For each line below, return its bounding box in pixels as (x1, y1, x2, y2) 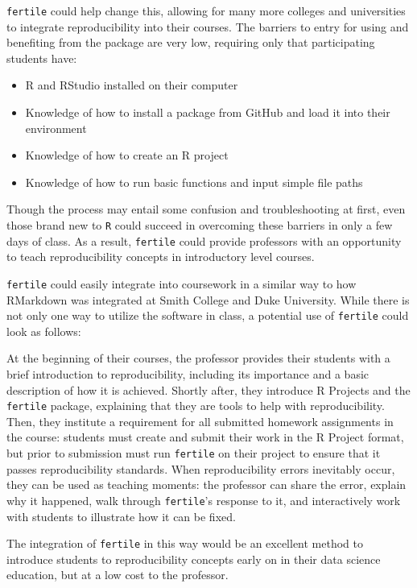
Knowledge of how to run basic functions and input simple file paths (25, 173, 363, 190)
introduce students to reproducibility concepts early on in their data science (6, 550, 381, 567)
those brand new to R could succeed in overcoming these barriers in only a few (6, 217, 393, 233)
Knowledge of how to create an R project (25, 147, 229, 164)
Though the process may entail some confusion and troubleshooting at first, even (6, 201, 406, 217)
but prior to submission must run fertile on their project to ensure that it (6, 445, 381, 462)
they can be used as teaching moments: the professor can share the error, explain (6, 476, 407, 493)
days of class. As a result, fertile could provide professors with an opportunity (6, 232, 402, 249)
